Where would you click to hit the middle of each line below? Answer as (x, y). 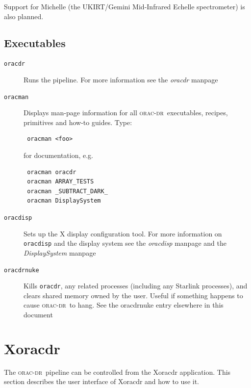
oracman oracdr (52, 172)
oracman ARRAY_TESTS (61, 182)
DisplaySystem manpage (60, 252)
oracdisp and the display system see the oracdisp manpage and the (125, 243)
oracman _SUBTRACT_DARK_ (67, 191)
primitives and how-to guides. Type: (78, 122)
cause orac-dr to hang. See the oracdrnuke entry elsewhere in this (124, 305)
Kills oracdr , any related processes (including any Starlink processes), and (136, 286)
